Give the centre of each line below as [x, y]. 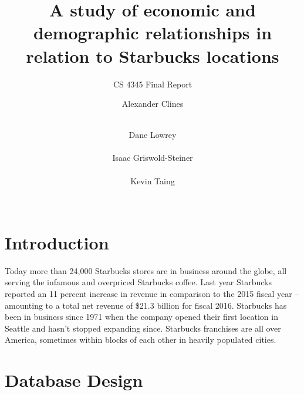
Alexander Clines [153, 104]
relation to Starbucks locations [153, 55]
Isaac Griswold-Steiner [153, 158]
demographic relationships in [153, 33]
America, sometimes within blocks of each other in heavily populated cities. [141, 340]
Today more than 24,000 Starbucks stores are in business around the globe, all [146, 270]
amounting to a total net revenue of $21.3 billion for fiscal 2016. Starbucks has [146, 305]
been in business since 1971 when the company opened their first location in [141, 317]
